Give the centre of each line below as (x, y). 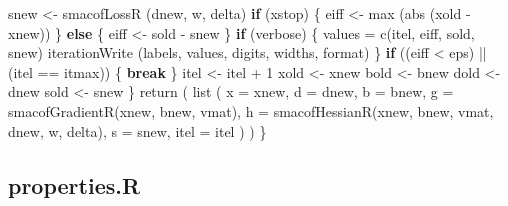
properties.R (74, 184)
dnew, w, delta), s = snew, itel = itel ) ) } (137, 130)
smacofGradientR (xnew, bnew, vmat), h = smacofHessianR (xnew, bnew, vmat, (251, 110)
